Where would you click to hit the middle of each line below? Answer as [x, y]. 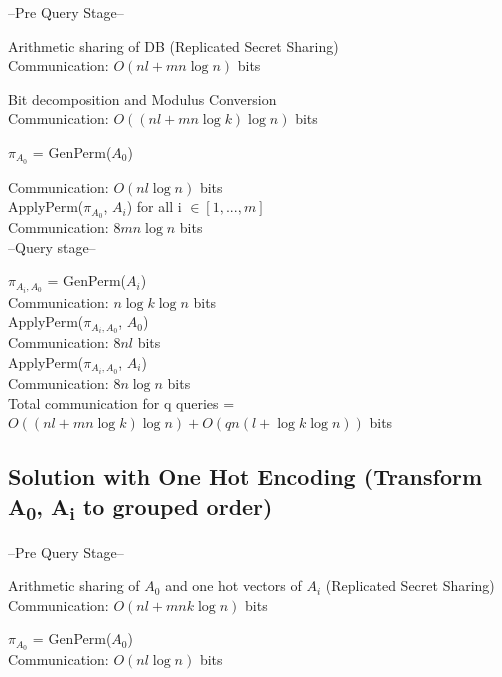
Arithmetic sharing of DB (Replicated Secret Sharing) [173, 45]
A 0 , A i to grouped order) [140, 507]
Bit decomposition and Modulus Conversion [142, 98]
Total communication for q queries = [121, 402]
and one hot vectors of [233, 585]
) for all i [154, 206]
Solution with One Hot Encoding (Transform [245, 476]
